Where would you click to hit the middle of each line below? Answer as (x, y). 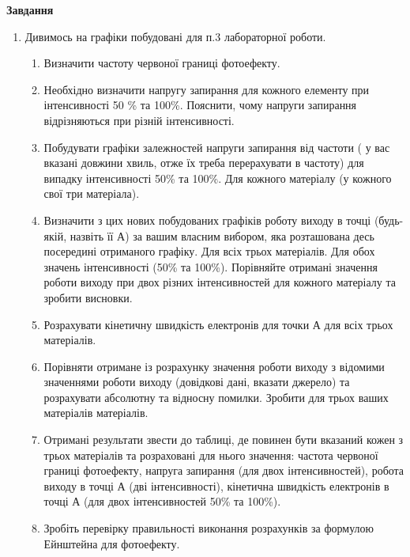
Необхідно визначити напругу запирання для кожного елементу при (207, 89)
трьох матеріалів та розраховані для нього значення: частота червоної (211, 455)
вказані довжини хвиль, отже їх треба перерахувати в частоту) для (204, 163)
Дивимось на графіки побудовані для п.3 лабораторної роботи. (175, 36)
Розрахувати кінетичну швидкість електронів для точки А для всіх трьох (218, 324)
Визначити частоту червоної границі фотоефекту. (162, 63)
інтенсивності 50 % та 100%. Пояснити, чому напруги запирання (200, 105)
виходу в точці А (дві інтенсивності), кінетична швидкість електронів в (216, 485)
